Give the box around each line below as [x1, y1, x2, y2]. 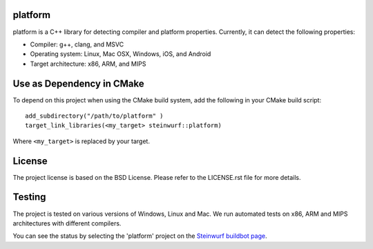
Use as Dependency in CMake [12, 77, 144, 89]
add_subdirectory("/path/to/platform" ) [25, 111, 164, 120]
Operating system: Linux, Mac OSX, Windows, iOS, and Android [30, 50, 211, 58]
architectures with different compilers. [12, 219, 122, 228]
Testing [12, 191, 46, 203]
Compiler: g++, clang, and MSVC [30, 40, 124, 48]
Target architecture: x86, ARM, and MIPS [30, 59, 146, 68]
